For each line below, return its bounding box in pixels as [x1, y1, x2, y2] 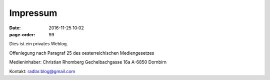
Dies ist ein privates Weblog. [9, 41, 68, 47]
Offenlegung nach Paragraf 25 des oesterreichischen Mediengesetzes [9, 50, 154, 56]
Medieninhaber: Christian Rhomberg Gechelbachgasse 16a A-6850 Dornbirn [9, 59, 167, 65]
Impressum [9, 7, 57, 18]
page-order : [9, 31, 35, 37]
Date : [9, 25, 21, 31]
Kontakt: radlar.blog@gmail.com [9, 68, 75, 74]
